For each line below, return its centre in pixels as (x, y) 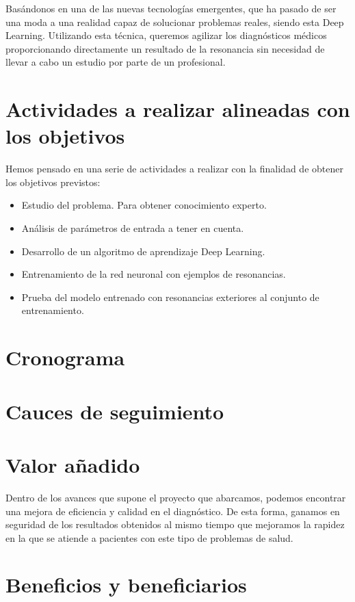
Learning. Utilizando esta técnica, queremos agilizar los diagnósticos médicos (166, 35)
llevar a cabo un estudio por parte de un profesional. (116, 62)
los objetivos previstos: (53, 182)
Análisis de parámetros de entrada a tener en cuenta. (133, 228)
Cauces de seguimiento (115, 411)
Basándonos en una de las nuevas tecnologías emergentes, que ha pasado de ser (171, 8)
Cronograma (65, 357)
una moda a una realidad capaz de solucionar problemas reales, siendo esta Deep (175, 22)
